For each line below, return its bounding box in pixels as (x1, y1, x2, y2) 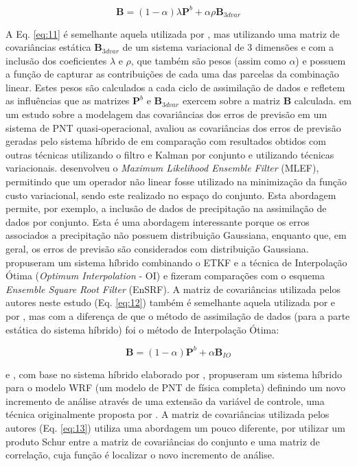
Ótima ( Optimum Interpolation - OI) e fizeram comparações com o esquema (5, 268, 325, 283)
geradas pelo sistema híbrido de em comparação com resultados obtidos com (5, 134, 326, 148)
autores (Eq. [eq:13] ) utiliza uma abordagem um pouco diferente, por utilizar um (5, 421, 345, 435)
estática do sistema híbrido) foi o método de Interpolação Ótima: (5, 322, 279, 336)
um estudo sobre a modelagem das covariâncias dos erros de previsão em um (5, 107, 327, 121)
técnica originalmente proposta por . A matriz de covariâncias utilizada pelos (5, 407, 330, 421)
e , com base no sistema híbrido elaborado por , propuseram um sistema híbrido (5, 366, 342, 381)
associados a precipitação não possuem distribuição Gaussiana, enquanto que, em (5, 228, 347, 242)
